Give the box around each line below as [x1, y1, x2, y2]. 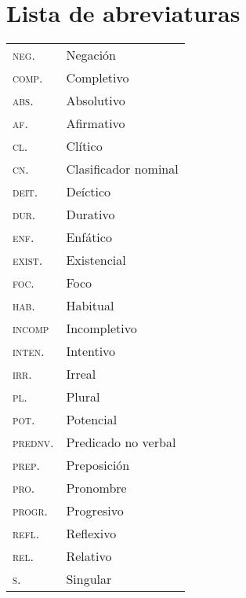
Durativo [66, 205, 115, 224]
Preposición [66, 456, 130, 475]
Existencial [66, 251, 126, 270]
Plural [66, 387, 100, 406]
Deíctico [66, 182, 111, 201]
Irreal [66, 365, 96, 383]
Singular [66, 570, 112, 589]
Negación [66, 46, 116, 64]
